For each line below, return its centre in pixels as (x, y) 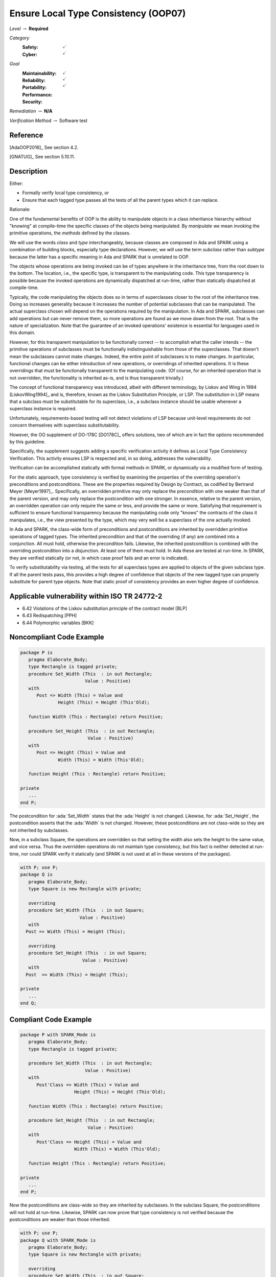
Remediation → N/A (31, 111)
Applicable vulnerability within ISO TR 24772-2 (86, 596)
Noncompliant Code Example (57, 637)
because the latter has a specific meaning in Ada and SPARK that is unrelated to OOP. (100, 257)
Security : (32, 102)
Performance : (37, 94)
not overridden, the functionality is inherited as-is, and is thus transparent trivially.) (97, 377)
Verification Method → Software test (49, 121)
